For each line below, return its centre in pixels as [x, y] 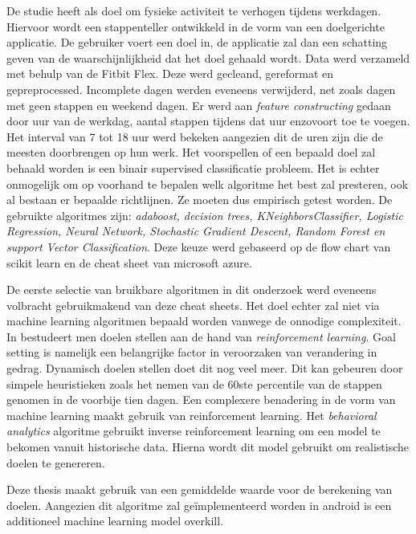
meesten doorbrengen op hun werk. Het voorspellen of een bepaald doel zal [191, 152]
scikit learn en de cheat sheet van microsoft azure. [129, 262]
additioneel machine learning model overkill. [115, 521]
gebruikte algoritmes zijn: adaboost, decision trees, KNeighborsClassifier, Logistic [205, 215]
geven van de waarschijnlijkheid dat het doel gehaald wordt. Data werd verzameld [208, 57]
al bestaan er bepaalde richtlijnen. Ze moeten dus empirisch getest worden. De [200, 200]
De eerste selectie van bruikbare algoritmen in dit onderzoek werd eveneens [192, 289]
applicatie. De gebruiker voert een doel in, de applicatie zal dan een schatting [197, 42]
